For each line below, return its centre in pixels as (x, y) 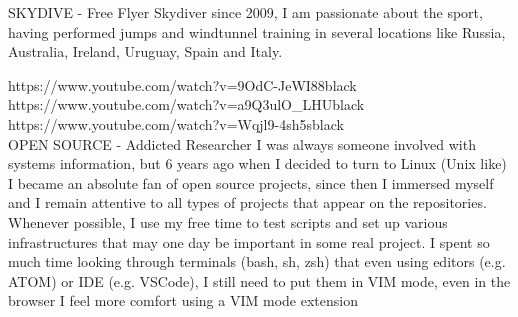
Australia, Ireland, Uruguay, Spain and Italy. (145, 51)
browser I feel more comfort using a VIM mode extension (183, 300)
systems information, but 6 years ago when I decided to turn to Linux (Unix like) (257, 163)
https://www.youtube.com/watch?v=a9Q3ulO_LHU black (186, 104)
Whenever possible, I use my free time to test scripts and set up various (228, 221)
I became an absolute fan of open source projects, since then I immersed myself (251, 182)
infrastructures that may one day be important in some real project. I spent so (249, 241)
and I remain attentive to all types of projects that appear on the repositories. (247, 202)
